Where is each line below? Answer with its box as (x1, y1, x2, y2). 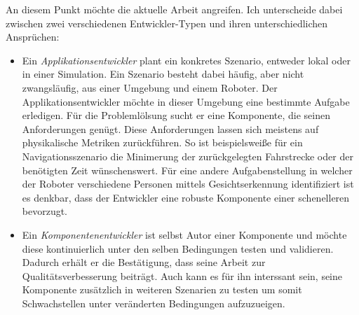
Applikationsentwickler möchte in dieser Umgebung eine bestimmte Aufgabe (22, 94, 350, 108)
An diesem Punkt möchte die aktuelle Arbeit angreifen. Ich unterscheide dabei (6, 2, 343, 16)
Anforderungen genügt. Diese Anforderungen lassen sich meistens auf (22, 121, 319, 136)
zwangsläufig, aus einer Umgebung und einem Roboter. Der (22, 80, 278, 94)
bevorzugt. (22, 204, 68, 218)
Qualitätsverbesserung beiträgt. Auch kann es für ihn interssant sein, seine (22, 268, 343, 283)
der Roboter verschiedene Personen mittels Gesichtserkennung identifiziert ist (22, 176, 354, 191)
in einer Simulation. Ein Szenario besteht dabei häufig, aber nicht (22, 66, 304, 81)
